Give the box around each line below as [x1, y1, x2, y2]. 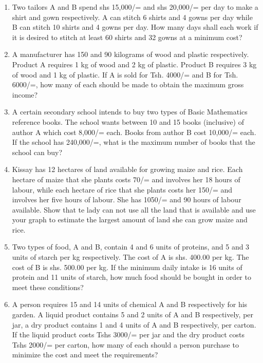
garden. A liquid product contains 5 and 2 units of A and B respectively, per [12, 309, 254, 320]
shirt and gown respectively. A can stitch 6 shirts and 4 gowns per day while [12, 11, 253, 22]
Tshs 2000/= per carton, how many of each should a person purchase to [12, 339, 239, 350]
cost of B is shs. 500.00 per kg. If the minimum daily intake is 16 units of [12, 261, 242, 272]
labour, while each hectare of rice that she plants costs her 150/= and [12, 184, 233, 195]
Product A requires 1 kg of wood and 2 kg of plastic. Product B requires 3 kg [12, 59, 257, 69]
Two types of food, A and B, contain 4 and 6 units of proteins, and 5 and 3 [12, 241, 250, 252]
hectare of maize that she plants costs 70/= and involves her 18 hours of [12, 174, 240, 184]
